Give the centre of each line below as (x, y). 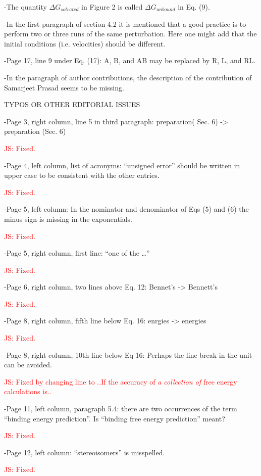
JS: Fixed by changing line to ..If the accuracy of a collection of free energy (121, 381)
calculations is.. (28, 391)
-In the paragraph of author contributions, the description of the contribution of (128, 77)
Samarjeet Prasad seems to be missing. (64, 87)
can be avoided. (28, 365)
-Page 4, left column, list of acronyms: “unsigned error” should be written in (122, 165)
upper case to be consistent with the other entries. (82, 175)
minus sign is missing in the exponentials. (68, 219)
